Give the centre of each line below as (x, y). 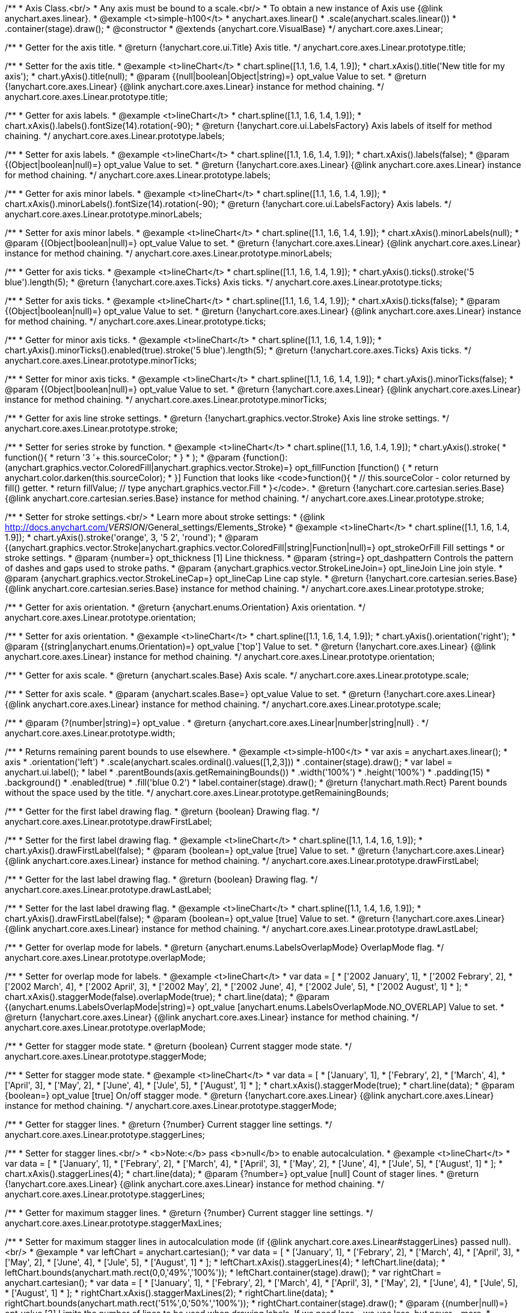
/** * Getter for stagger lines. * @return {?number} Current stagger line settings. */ (169, 1124)
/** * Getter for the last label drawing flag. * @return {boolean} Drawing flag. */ (161, 879)
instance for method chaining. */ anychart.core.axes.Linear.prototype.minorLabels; (169, 253)
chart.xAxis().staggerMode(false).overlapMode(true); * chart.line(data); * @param (167, 997)
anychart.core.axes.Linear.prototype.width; (90, 733)
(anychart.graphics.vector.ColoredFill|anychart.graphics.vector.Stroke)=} (149, 467)
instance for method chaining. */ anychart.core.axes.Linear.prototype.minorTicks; (166, 399)
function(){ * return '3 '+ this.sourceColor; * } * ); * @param (123, 457)
